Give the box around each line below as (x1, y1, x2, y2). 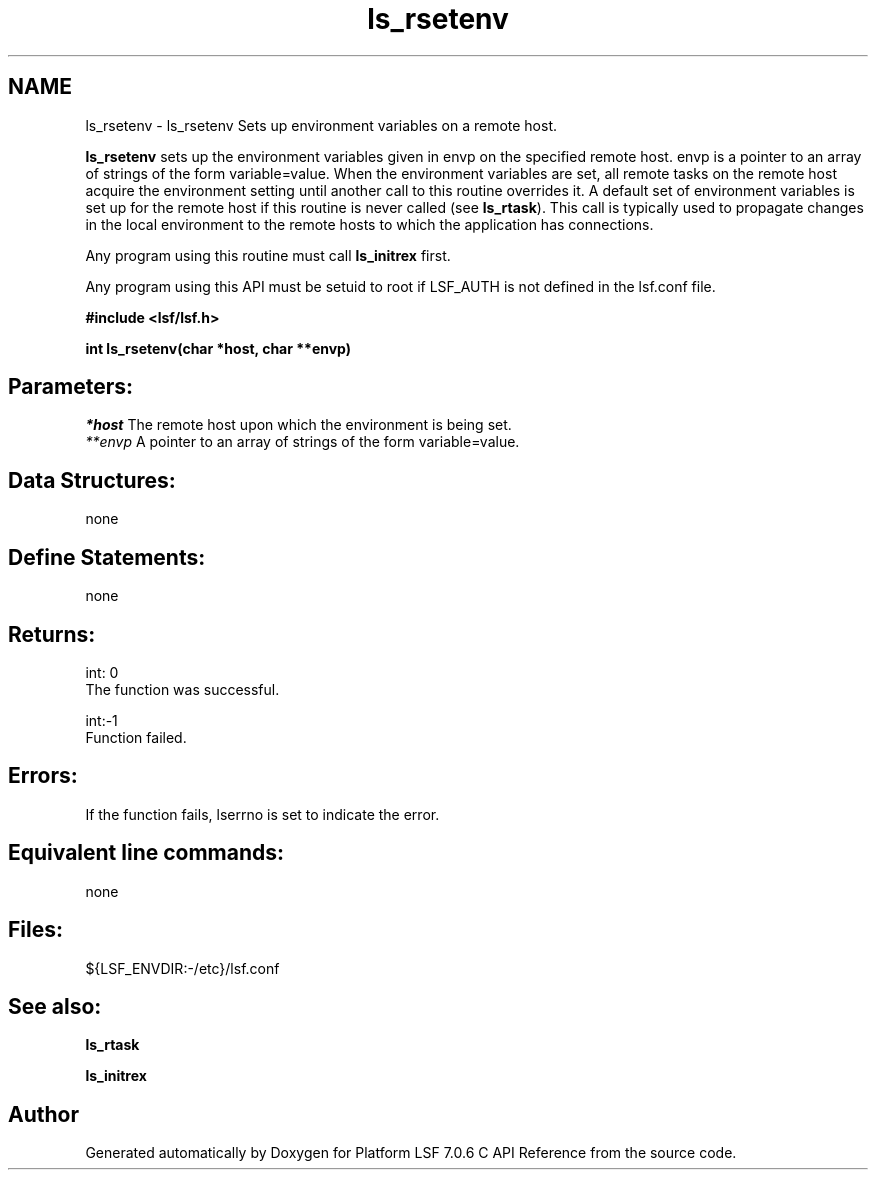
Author (8, 1101, 79, 1127)
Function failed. (85, 728, 187, 746)
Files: (8, 917, 63, 943)
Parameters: (8, 374, 133, 400)
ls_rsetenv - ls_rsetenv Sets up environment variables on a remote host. (85, 116, 558, 134)
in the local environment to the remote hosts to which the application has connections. (85, 215, 654, 233)
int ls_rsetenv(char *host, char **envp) (85, 339, 352, 357)
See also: (8, 993, 102, 1019)
